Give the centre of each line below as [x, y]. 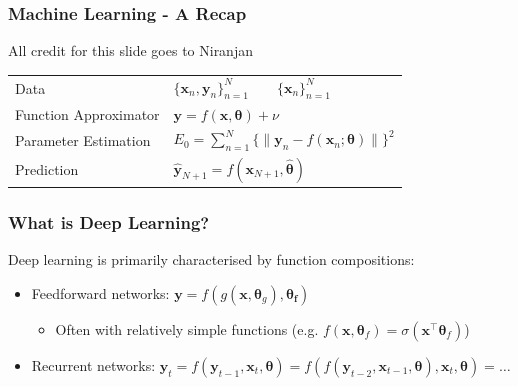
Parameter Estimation [83, 139]
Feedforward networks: [100, 292]
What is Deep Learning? [109, 221]
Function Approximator [87, 113]
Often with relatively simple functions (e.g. [187, 328]
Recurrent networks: [93, 364]
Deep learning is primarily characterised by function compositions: [211, 259]
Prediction [47, 169]
